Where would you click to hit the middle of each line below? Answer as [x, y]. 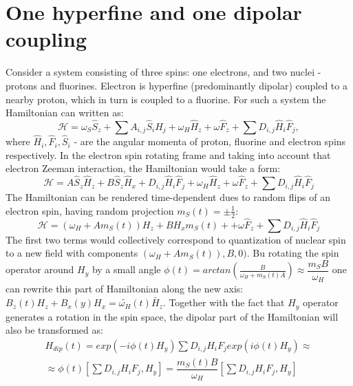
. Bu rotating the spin [293, 253]
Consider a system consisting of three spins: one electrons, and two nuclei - [163, 72]
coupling [46, 39]
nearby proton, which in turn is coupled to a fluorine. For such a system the [166, 99]
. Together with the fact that [224, 302]
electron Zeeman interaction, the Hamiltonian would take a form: [143, 168]
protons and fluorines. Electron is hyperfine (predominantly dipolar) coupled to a [176, 85]
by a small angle [126, 269]
